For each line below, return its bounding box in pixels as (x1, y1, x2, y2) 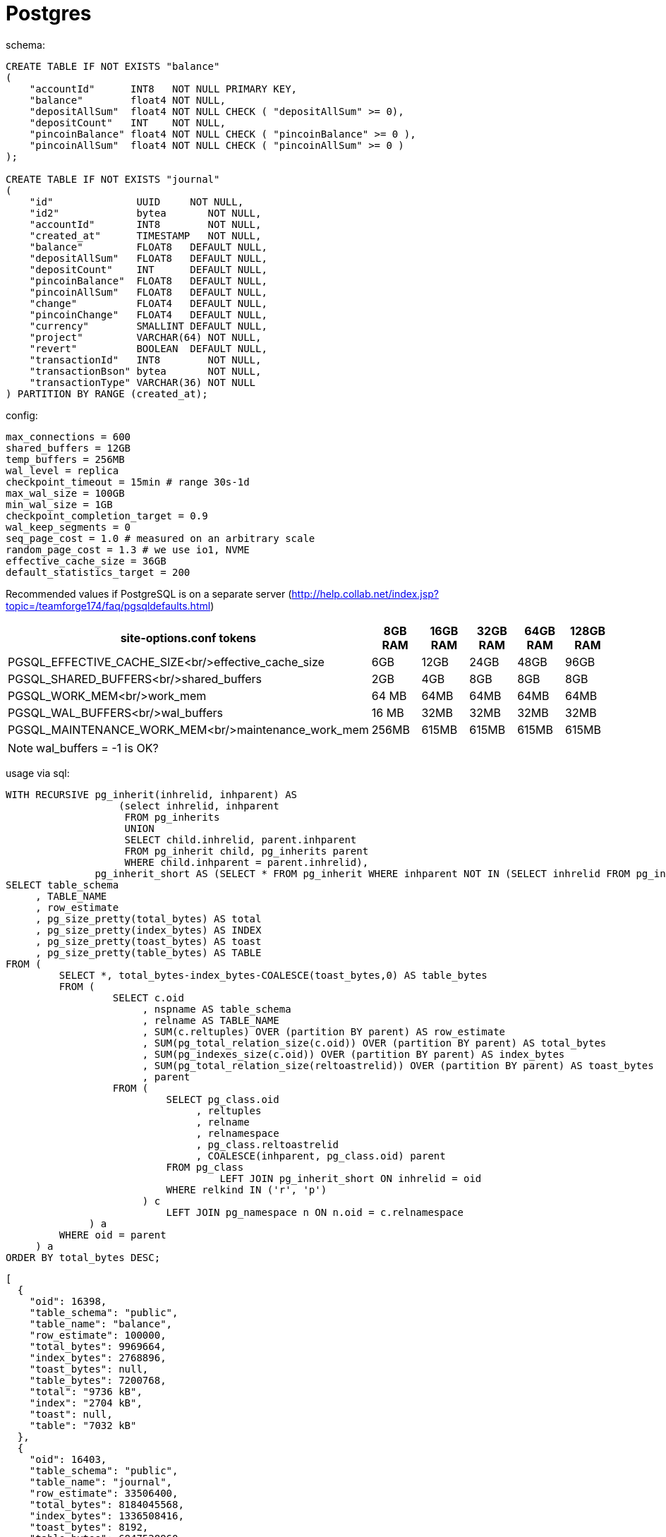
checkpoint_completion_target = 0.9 (6, 510, 208, 522)
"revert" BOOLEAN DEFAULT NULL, (29, 342, 267, 354)
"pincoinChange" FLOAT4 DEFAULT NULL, (29, 308, 267, 320)
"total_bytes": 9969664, (29, 1340, 166, 1352)
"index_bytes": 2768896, (29, 1351, 166, 1363)
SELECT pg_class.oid (166, 1093, 279, 1105)
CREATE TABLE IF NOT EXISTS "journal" (6, 173, 220, 185)
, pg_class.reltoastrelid (195, 1138, 339, 1150)
